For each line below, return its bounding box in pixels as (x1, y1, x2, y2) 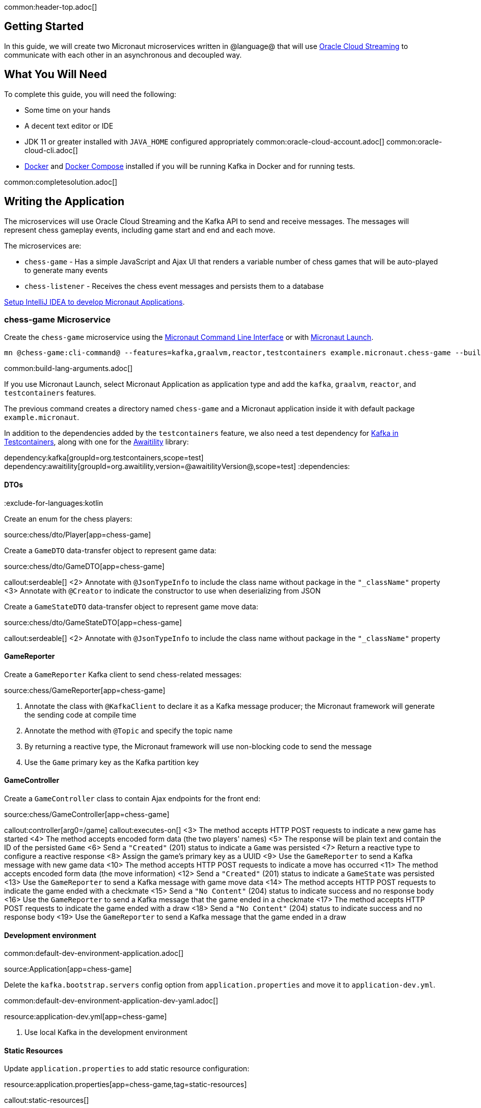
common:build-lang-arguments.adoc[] (4, 364, 133, 373)
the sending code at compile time (24, 710, 137, 719)
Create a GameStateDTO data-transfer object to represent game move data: (4, 602, 258, 611)
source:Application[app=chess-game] (4, 965, 132, 974)
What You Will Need (4, 68, 107, 81)
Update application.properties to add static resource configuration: (4, 1064, 250, 1073)
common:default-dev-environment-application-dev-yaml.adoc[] (4, 996, 219, 1005)
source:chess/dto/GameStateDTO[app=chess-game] (4, 618, 182, 627)
